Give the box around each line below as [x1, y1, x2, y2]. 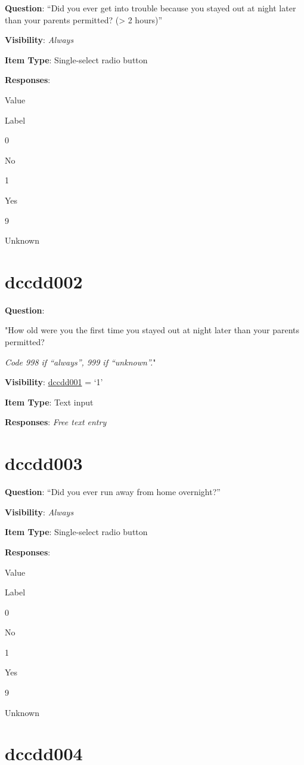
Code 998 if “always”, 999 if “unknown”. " [5, 355, 156, 368]
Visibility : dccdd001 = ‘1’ [5, 376, 103, 388]
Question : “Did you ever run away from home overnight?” [5, 486, 221, 498]
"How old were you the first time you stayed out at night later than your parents [5, 324, 300, 336]
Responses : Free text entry [5, 416, 107, 428]
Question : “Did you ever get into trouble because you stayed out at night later [5, 2, 296, 14]
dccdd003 [5, 451, 83, 475]
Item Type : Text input [5, 395, 94, 408]
